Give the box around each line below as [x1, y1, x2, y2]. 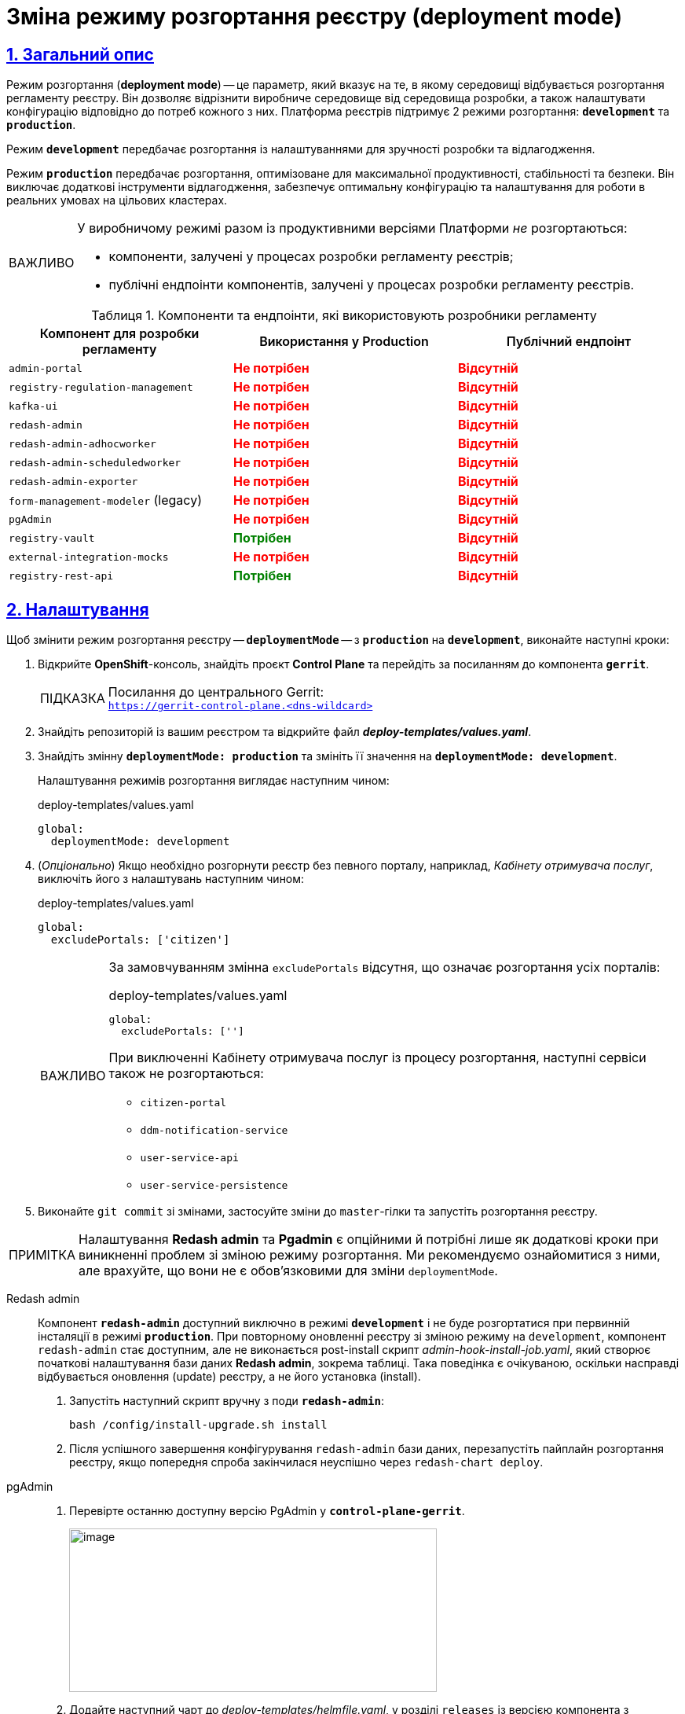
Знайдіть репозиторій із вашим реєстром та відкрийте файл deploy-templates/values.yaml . [38, 725, 532, 739]
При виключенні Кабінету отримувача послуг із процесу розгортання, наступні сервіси [108, 1050, 647, 1066]
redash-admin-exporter [9, 475, 138, 487]
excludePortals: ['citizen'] [50, 933, 230, 947]
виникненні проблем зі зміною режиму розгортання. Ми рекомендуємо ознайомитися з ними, [79, 1247, 661, 1263]
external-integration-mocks [9, 550, 169, 563]
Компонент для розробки [39, 326, 200, 342]
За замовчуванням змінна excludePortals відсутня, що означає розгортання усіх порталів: [108, 959, 661, 976]
